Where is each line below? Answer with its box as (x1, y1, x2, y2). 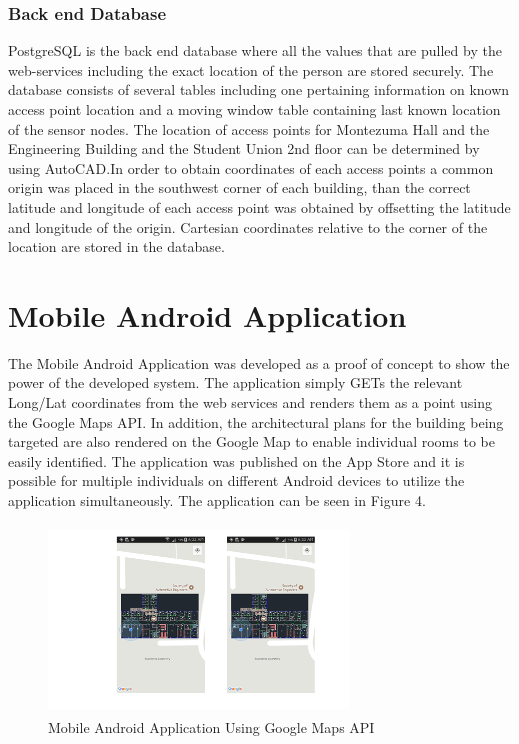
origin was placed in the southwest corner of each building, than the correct (8, 177, 471, 198)
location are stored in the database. (8, 236, 225, 257)
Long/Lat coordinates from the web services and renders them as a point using (8, 392, 493, 413)
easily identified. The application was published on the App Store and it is (8, 450, 465, 471)
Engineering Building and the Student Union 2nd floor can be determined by (8, 138, 480, 159)
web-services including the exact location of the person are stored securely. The (8, 59, 494, 80)
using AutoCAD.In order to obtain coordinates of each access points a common (8, 157, 494, 178)
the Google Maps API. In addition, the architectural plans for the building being (8, 411, 504, 432)
